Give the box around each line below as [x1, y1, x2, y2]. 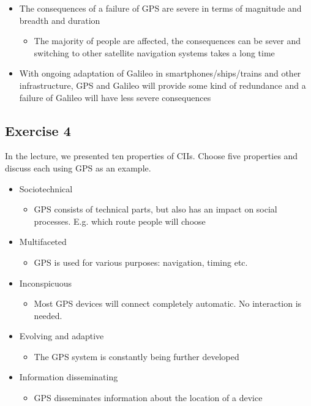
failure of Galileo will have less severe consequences [19, 91, 211, 103]
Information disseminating [19, 370, 118, 383]
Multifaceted [19, 235, 67, 248]
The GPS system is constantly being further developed [34, 350, 239, 363]
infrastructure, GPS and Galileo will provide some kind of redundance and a [19, 78, 306, 91]
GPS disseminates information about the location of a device [34, 391, 263, 404]
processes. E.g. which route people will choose [34, 214, 206, 227]
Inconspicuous [19, 276, 72, 289]
